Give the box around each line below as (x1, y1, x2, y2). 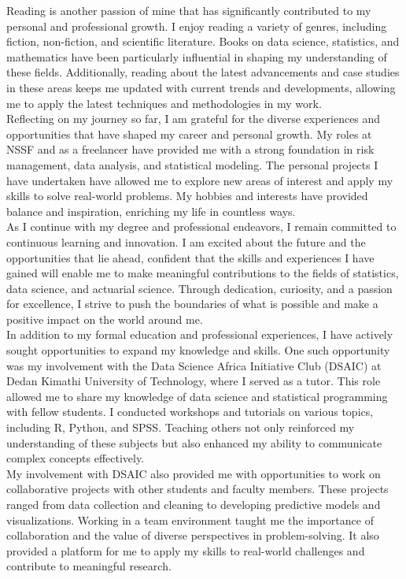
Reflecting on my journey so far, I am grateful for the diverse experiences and (6, 110, 381, 127)
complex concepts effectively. (6, 450, 145, 466)
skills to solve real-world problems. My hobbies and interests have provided (6, 187, 368, 204)
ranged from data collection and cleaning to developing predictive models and (6, 496, 381, 512)
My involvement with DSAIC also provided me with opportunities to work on (6, 465, 381, 481)
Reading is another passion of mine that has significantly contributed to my (6, 2, 371, 18)
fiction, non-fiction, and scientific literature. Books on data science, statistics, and (6, 33, 400, 50)
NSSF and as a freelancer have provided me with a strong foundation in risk (6, 141, 375, 158)
